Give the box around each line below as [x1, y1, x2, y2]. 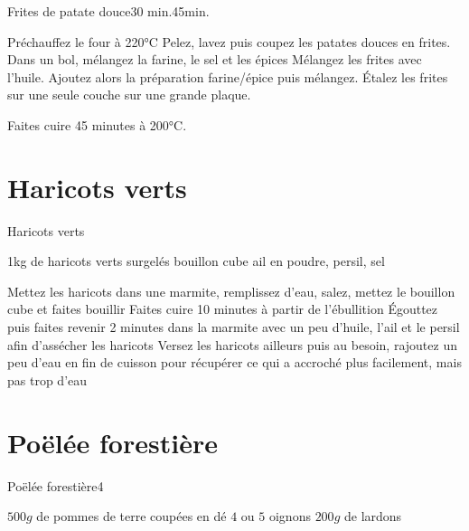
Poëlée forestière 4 [7, 476, 104, 495]
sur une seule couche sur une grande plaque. [7, 85, 251, 104]
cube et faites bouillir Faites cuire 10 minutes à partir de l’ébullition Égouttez [7, 299, 438, 318]
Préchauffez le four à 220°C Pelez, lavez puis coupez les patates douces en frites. [7, 32, 451, 51]
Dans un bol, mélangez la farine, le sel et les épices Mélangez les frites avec [7, 50, 422, 69]
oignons [268, 507, 311, 526]
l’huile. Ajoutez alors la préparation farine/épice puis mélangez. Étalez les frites [7, 67, 448, 86]
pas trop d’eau [7, 370, 88, 389]
